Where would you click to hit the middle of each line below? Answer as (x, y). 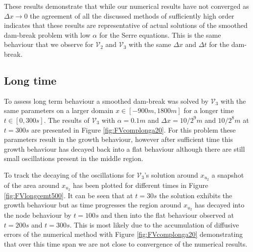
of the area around (32, 185)
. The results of (67, 120)
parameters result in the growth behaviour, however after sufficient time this (119, 139)
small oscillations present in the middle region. (74, 158)
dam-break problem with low (47, 34)
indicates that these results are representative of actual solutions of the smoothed (126, 25)
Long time (30, 80)
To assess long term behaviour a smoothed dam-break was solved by (106, 101)
